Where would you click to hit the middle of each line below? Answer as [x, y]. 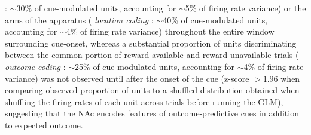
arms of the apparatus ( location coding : [79, 19]
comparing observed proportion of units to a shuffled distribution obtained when [152, 90]
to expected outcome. [44, 125]
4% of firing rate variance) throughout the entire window [170, 31]
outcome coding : [35, 66]
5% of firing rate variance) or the [246, 8]
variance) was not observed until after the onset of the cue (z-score [127, 78]
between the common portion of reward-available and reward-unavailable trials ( [152, 55]
